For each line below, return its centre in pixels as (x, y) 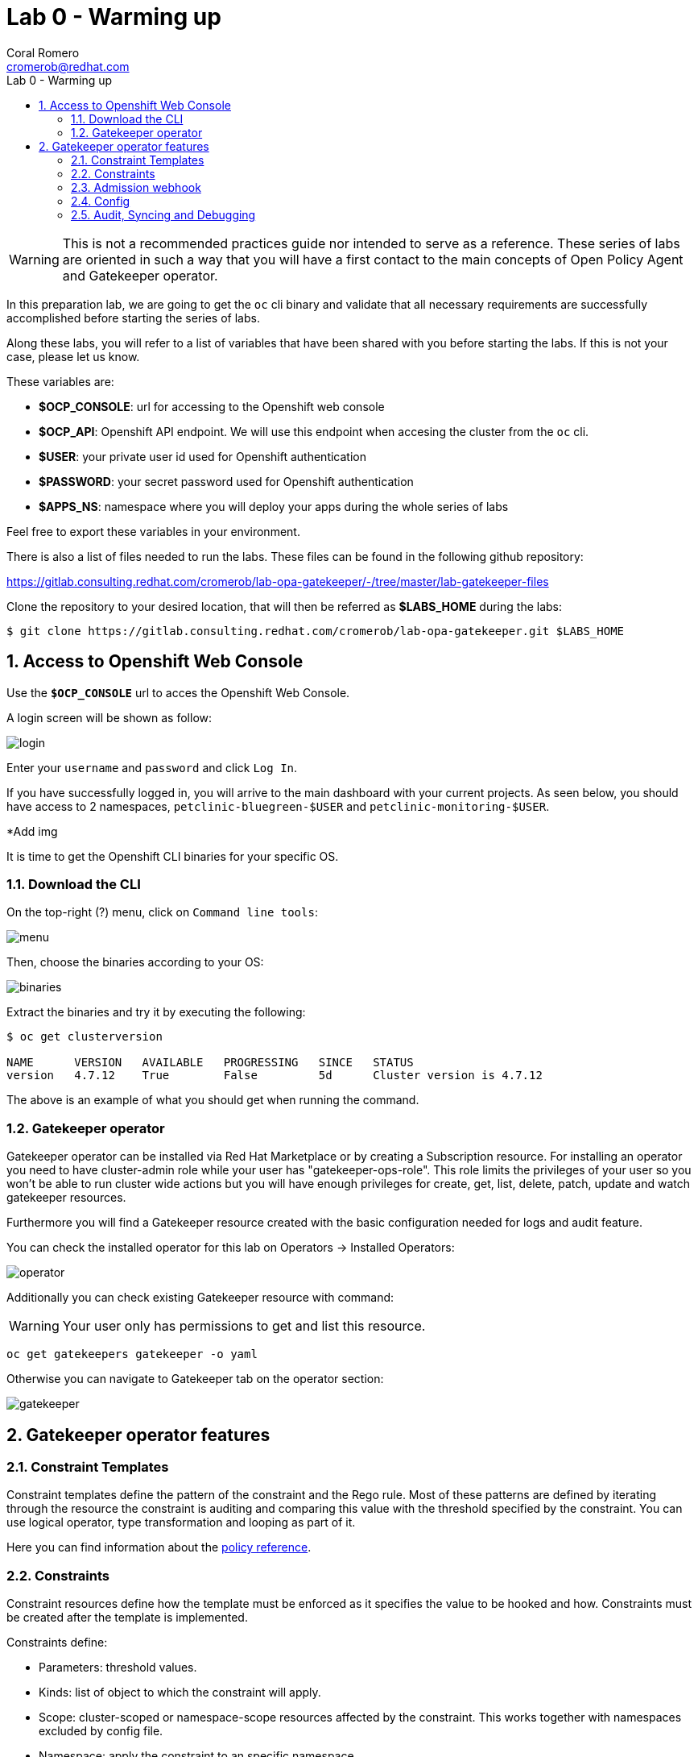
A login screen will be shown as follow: (109, 717)
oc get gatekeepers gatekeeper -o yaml (132, 1354)
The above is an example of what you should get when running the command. (213, 1100)
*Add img (32, 831)
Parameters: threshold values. (118, 1668)
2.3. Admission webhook (136, 187)
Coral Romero (43, 52)
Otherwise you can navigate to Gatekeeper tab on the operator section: (195, 1379)
